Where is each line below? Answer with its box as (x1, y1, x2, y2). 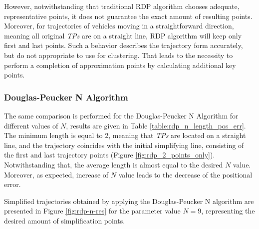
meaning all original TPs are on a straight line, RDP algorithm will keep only (4, 30, 242, 40)
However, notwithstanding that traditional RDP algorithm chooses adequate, (4, 1, 240, 11)
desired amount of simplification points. (4, 215, 125, 225)
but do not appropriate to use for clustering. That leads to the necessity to (4, 49, 233, 60)
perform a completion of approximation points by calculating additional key (4, 59, 236, 70)
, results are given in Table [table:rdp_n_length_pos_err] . (66, 120, 246, 130)
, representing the (201, 205, 255, 216)
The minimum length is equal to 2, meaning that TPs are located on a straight (4, 130, 246, 140)
